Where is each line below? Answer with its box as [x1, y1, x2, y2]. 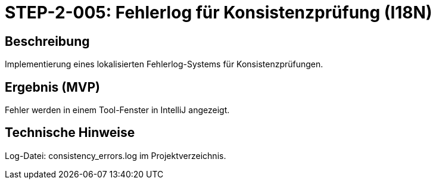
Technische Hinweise [5, 125, 135, 141]
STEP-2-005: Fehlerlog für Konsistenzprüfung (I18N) [5, 2, 432, 23]
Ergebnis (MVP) [5, 79, 100, 95]
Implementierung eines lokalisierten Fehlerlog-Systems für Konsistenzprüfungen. [5, 59, 323, 70]
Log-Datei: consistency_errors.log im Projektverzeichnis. [5, 150, 226, 161]
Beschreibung [5, 33, 90, 49]
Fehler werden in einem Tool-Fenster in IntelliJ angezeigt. [5, 105, 230, 116]
